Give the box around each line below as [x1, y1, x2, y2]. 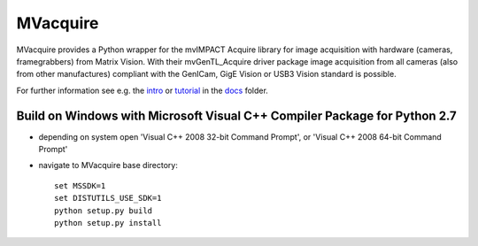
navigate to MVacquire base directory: [38, 160, 179, 171]
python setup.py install [54, 218, 162, 227]
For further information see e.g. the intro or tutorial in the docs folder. [16, 85, 269, 96]
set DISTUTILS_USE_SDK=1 [54, 193, 162, 204]
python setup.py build [54, 205, 153, 216]
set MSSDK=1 [54, 181, 106, 190]
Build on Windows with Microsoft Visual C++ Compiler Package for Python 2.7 [16, 108, 458, 123]
